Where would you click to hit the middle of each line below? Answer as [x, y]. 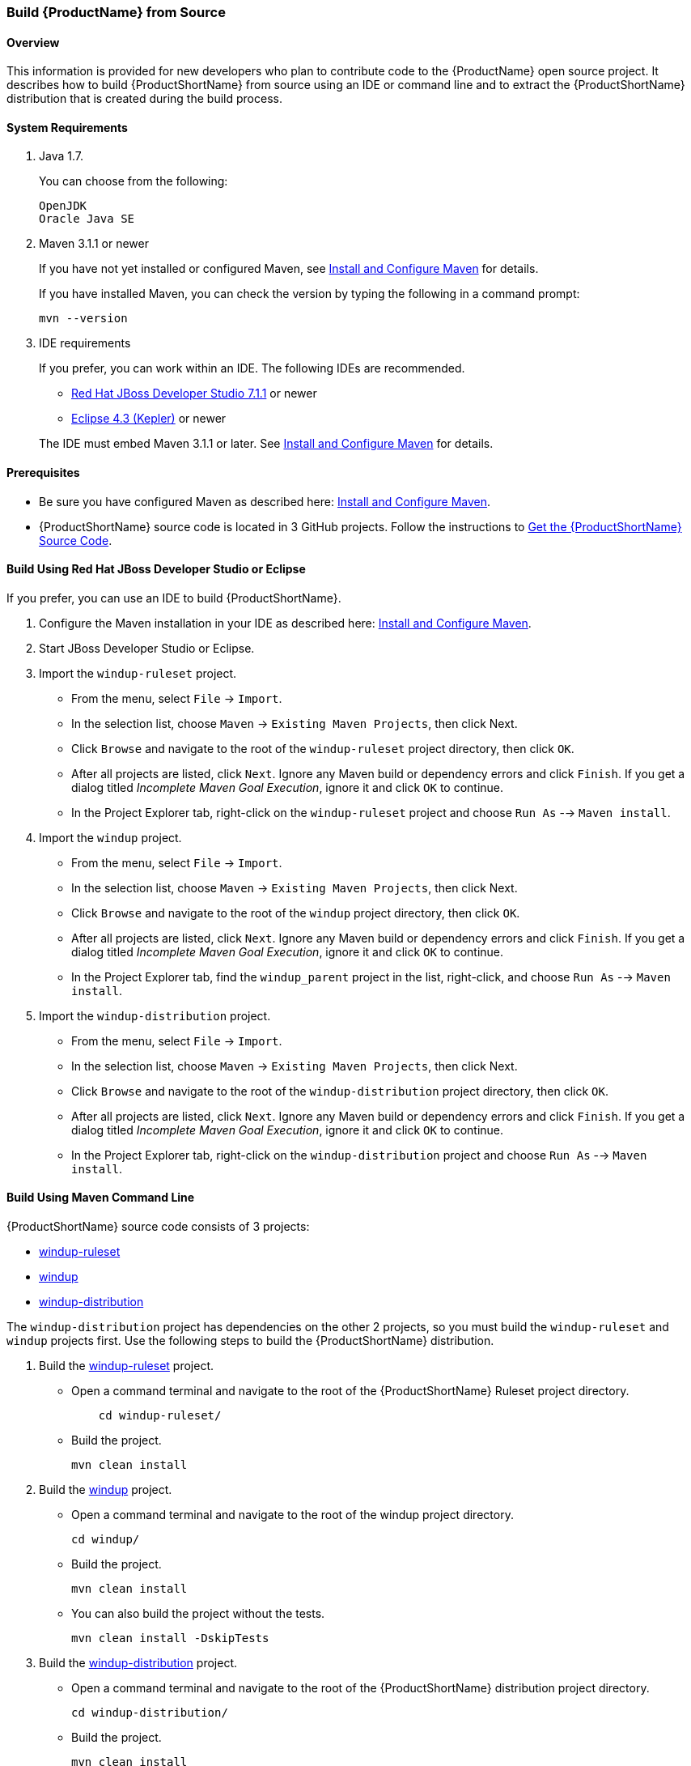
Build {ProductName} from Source [116, 12]
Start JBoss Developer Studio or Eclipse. [147, 648]
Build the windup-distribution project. [138, 1663]
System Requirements [67, 127]
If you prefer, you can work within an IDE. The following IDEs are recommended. [252, 368]
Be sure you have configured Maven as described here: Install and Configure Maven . [265, 501]
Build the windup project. [106, 1490]
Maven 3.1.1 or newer [94, 244]
